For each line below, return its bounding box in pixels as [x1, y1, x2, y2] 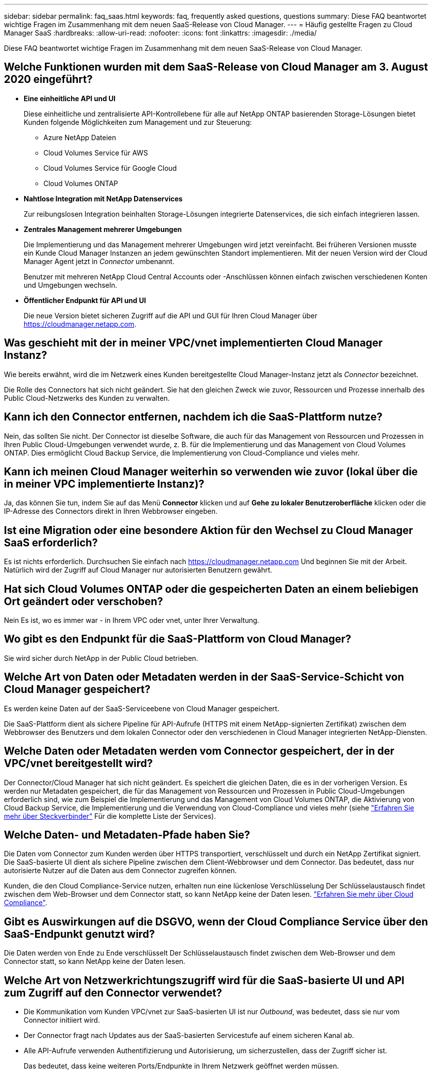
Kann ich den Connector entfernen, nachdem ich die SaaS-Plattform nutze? [4, 411, 383, 423]
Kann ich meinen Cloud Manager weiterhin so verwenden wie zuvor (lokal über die [4, 465, 418, 478]
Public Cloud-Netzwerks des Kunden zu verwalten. [4, 393, 170, 402]
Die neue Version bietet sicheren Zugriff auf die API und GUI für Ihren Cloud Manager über [24, 311, 318, 320]
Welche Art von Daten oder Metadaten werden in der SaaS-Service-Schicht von [4, 671, 404, 684]
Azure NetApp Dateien [43, 133, 116, 142]
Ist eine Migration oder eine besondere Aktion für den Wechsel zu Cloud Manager [4, 524, 413, 537]
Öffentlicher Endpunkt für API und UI [24, 296, 146, 305]
